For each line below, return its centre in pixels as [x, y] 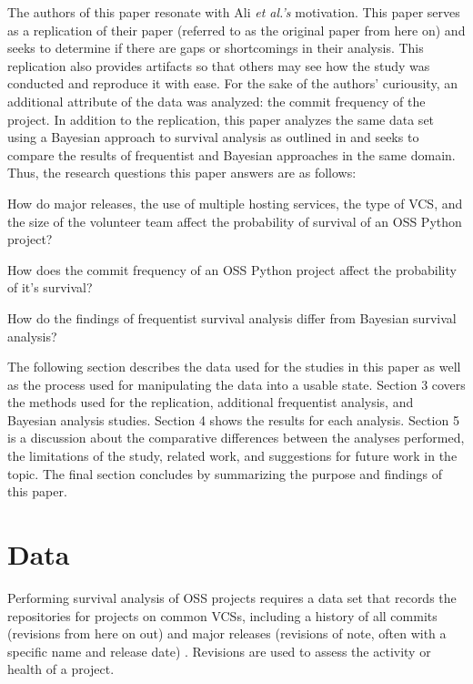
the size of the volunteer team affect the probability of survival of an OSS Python [235, 221]
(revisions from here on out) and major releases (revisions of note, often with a [227, 633]
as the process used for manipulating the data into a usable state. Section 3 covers [236, 384]
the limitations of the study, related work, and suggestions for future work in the [232, 456]
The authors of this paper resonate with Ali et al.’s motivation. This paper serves [234, 12]
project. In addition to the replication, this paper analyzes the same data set [221, 119]
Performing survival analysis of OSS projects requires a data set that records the [232, 597]
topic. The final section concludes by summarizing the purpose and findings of [225, 473]
